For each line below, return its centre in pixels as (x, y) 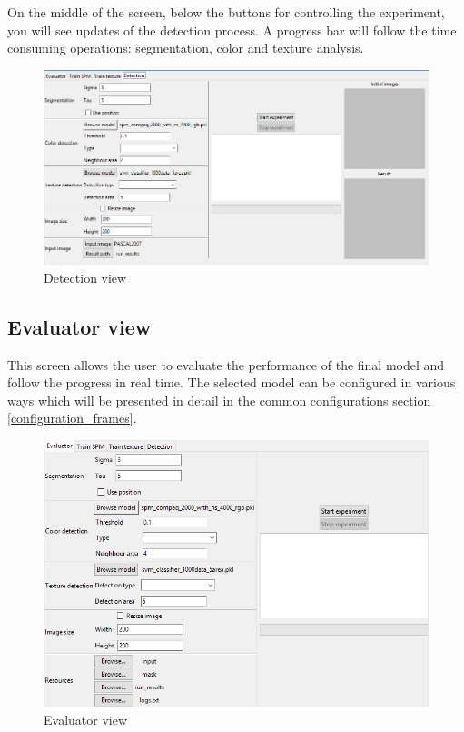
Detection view (85, 277)
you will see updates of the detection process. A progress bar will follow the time (232, 30)
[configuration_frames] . (72, 418)
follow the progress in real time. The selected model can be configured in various (232, 382)
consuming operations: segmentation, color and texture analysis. (186, 48)
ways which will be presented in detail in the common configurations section (219, 400)
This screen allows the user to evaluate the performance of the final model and (226, 364)
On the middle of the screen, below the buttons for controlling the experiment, (226, 12)
